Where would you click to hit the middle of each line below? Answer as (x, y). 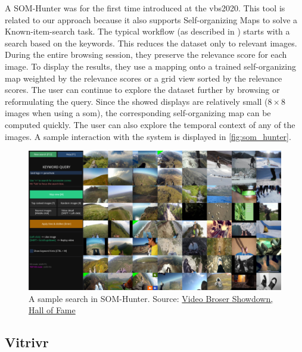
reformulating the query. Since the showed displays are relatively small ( (136, 101)
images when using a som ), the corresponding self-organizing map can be (138, 113)
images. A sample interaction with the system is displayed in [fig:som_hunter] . (148, 136)
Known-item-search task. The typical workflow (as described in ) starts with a (147, 31)
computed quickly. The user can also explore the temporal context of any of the (150, 124)
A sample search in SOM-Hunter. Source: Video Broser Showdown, (151, 298)
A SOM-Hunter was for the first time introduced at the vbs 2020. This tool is (145, 8)
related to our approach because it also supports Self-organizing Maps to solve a (151, 19)
